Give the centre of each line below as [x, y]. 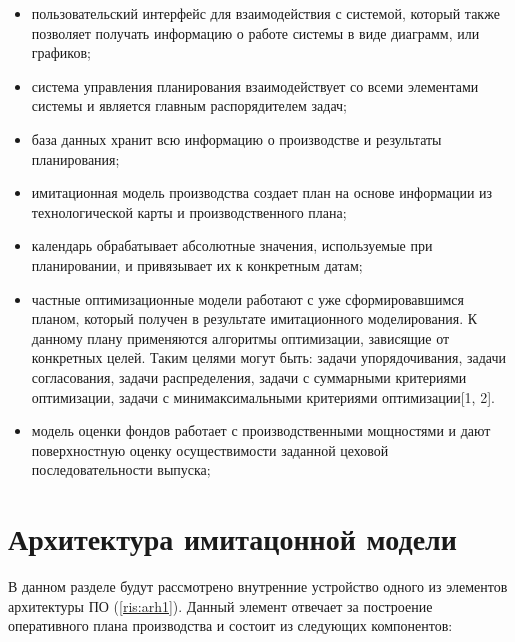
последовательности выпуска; [121, 469]
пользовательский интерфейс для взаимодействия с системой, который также [265, 13]
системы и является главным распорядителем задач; [189, 105]
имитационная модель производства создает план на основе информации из [262, 192]
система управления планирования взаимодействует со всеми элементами [255, 85]
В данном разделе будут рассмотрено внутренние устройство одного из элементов [258, 586]
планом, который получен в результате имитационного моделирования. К [254, 318]
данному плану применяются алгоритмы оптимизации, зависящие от [240, 337]
